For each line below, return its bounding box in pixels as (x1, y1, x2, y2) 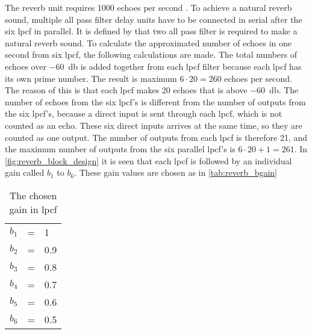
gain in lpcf (9, 202, 57, 216)
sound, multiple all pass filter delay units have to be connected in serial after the (5, 13, 302, 25)
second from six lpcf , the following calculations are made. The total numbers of (5, 48, 297, 61)
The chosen (9, 188, 57, 202)
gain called (5, 166, 45, 179)
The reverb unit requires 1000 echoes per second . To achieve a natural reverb (5, 1, 292, 13)
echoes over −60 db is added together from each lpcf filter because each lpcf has (5, 60, 302, 72)
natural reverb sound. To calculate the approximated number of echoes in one (5, 36, 292, 49)
